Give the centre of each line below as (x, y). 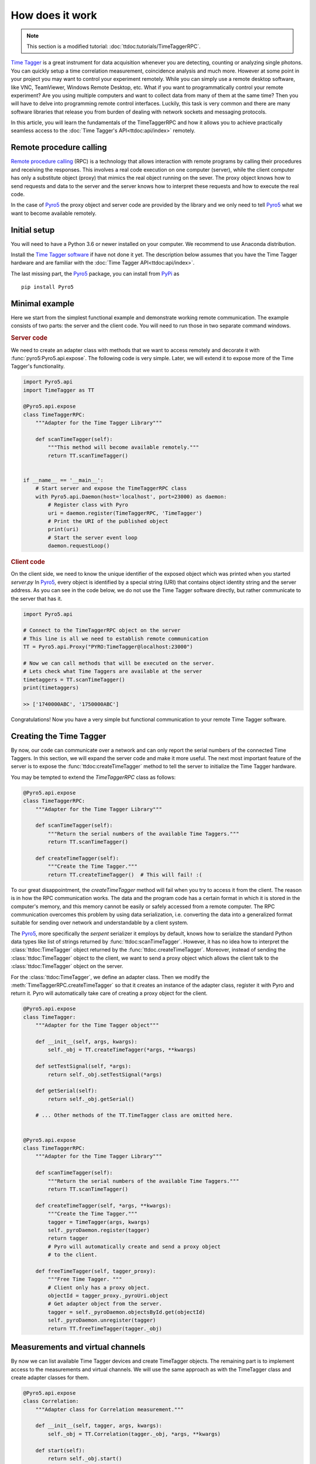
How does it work (54, 15)
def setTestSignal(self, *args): (83, 1066)
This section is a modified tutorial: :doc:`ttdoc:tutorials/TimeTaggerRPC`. (114, 46)
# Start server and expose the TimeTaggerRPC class (111, 488)
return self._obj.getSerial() (91, 1099)
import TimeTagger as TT (59, 390)
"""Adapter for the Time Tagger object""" (97, 1025)
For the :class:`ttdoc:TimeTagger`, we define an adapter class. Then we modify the (110, 977)
